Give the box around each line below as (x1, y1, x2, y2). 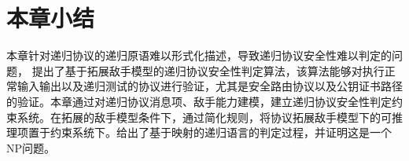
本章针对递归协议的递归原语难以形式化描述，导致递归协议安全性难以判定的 (6, 47, 392, 64)
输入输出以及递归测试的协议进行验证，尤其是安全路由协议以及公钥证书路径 (17, 78, 403, 94)
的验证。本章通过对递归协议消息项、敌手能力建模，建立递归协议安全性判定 (6, 93, 392, 109)
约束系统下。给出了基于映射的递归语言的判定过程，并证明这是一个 (50, 124, 392, 141)
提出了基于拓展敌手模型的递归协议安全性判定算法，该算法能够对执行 (31, 62, 385, 79)
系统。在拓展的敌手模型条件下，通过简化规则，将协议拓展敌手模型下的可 (17, 108, 392, 125)
